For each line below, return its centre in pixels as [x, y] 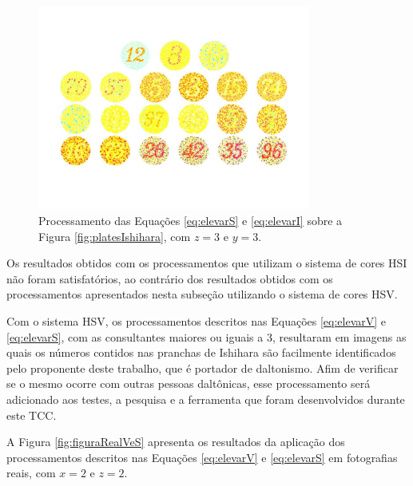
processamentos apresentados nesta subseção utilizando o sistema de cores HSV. [202, 294]
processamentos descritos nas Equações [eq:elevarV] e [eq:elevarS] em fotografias [202, 457]
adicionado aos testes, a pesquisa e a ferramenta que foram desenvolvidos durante [206, 399]
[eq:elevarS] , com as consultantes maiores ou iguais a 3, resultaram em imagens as [206, 336]
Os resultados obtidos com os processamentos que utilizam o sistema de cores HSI [207, 263]
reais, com [31, 473]
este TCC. [32, 415]
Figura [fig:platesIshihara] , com [115, 236]
